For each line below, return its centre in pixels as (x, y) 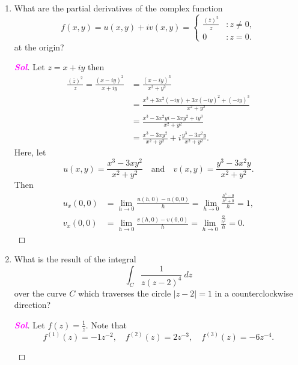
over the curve (40, 293)
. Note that (106, 324)
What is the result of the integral (75, 259)
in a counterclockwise (254, 293)
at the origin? (39, 47)
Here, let (30, 152)
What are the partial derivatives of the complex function (118, 8)
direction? (32, 305)
